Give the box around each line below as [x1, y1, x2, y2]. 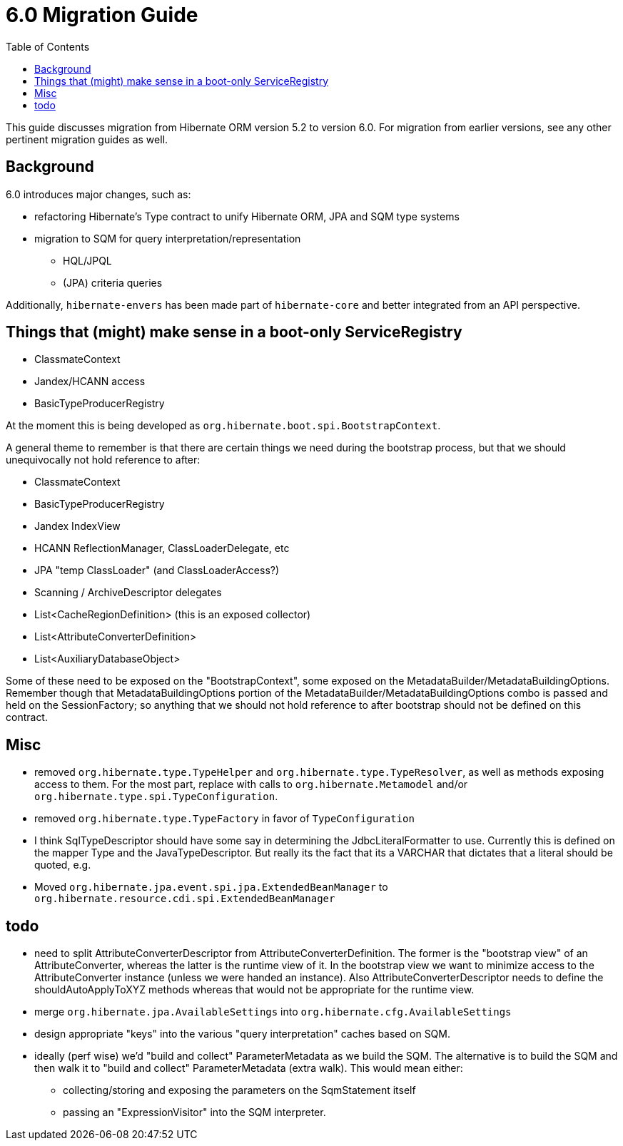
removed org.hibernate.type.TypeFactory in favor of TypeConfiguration [34, 812, 415, 825]
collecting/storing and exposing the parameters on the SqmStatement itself [63, 1084, 416, 1097]
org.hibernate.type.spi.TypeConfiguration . [34, 790, 278, 803]
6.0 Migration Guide [6, 3, 198, 27]
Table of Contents [6, 40, 90, 53]
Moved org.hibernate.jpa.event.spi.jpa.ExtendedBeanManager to [34, 881, 388, 894]
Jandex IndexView [34, 520, 121, 533]
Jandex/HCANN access [34, 375, 146, 388]
